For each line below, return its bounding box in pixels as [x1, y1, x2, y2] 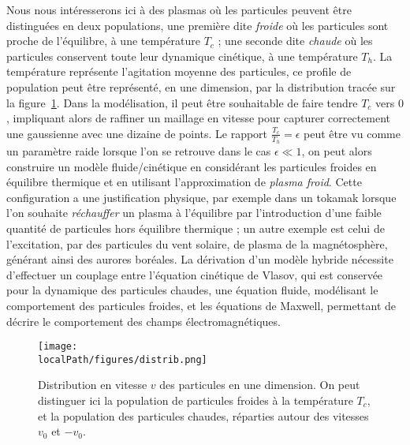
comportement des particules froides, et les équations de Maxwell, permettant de [6, 297, 397, 313]
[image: [38, 341, 78, 353]
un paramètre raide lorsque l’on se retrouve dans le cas [6, 142, 271, 159]
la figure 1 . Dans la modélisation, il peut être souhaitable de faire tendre [6, 94, 358, 110]
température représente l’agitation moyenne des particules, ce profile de [6, 63, 352, 80]
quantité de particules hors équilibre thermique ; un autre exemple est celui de [6, 219, 385, 236]
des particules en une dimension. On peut [159, 376, 360, 393]
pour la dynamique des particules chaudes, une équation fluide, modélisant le [6, 282, 378, 298]
